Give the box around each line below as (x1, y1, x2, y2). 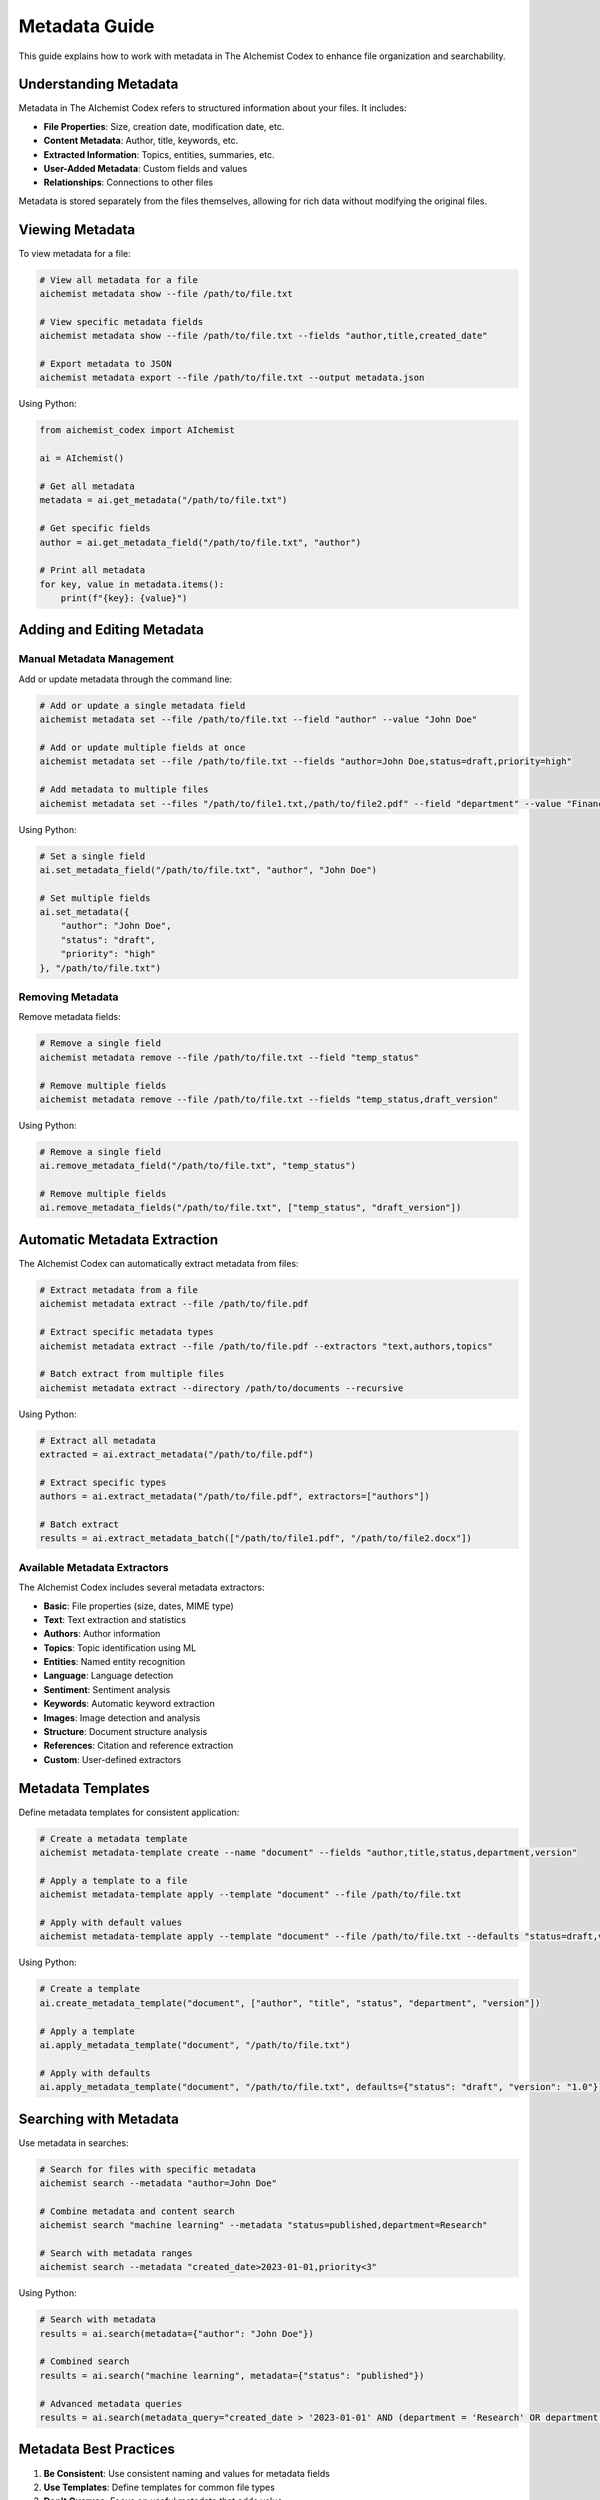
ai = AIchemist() (39, 453, 125, 464)
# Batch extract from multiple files (39, 1368, 225, 1380)
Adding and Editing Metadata (18, 621, 205, 639)
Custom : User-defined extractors (43, 1753, 182, 1765)
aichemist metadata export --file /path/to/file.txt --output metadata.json (39, 372, 425, 384)
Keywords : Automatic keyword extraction (43, 1698, 215, 1710)
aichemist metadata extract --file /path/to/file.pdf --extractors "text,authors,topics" (39, 1340, 494, 1352)
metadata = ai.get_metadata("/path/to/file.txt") (39, 495, 288, 506)
